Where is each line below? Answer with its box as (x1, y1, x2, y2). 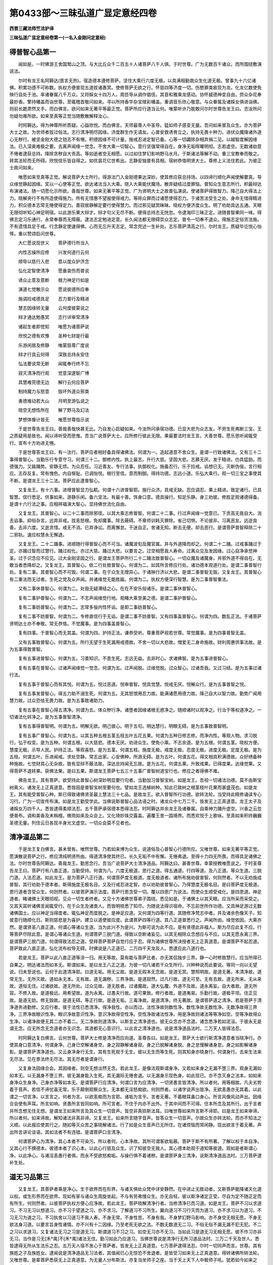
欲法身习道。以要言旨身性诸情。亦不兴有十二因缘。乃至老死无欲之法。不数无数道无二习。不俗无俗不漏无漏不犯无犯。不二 (9, 1221, 262, 1228)
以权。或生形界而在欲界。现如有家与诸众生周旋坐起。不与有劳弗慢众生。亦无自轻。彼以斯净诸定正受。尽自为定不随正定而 (9, 1193, 262, 1199)
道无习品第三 (9, 1173, 50, 1182)
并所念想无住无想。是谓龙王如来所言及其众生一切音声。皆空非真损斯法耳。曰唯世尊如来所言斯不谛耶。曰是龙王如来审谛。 (9, 1108, 262, 1114)
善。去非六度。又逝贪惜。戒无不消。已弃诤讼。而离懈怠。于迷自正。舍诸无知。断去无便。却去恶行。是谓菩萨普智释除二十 (9, 524, 262, 531)
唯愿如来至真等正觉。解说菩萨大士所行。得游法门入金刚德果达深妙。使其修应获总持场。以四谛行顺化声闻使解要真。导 (18, 174, 262, 180)
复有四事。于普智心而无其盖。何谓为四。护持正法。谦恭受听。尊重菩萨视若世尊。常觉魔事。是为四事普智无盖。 (18, 630, 249, 636)
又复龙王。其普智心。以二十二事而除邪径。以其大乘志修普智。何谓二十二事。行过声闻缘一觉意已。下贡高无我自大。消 (18, 510, 262, 516)
